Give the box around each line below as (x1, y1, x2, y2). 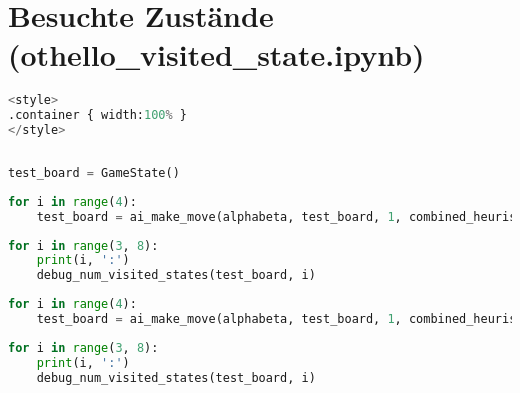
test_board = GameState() (8, 165, 180, 180)
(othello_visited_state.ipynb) (8, 34, 425, 75)
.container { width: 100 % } (8, 108, 188, 123)
